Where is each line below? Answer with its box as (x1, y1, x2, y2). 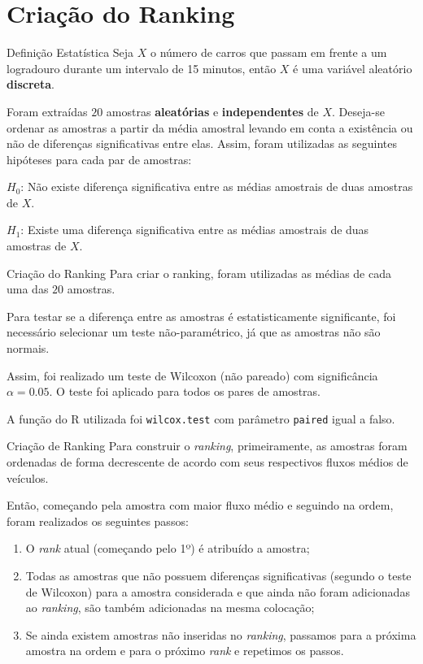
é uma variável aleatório (293, 59, 412, 76)
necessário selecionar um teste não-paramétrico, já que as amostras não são (7, 323, 381, 341)
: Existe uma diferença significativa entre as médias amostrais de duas (20, 221, 369, 238)
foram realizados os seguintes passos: (7, 512, 189, 529)
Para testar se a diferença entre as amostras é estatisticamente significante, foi (7, 307, 396, 324)
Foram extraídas (7, 102, 88, 119)
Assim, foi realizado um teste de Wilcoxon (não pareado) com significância (7, 367, 378, 384)
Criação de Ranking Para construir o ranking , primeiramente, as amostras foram (7, 437, 408, 454)
